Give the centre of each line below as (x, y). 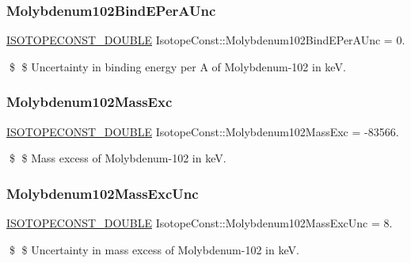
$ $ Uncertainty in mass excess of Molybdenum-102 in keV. (154, 249)
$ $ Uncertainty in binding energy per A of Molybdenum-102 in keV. (177, 66)
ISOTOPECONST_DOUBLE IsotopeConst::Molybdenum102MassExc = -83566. (203, 131)
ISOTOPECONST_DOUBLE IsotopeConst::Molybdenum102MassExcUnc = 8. (200, 223)
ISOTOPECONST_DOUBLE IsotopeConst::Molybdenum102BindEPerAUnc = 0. (206, 40)
